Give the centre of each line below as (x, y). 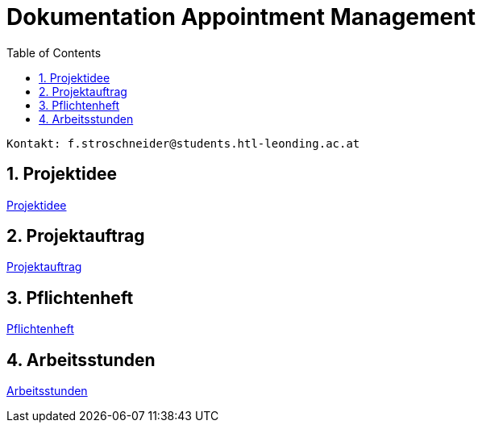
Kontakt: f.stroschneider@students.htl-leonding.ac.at (183, 143)
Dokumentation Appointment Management (241, 17)
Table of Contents (54, 52)
